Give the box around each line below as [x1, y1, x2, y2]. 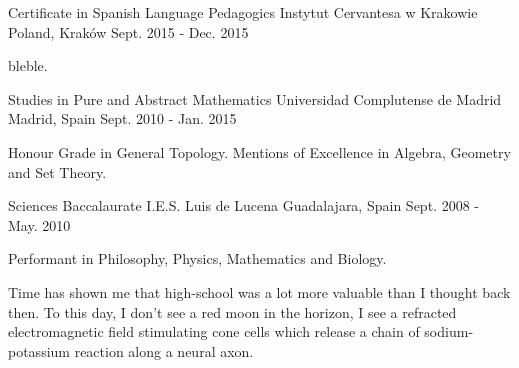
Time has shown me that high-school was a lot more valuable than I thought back [8, 281, 511, 302]
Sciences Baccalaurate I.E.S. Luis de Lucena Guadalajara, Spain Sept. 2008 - [8, 195, 479, 216]
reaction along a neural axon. [74, 340, 254, 361]
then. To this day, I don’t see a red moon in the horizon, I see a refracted [8, 301, 457, 322]
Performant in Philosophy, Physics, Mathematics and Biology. [8, 248, 387, 269]
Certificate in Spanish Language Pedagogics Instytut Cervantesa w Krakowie [8, 2, 478, 22]
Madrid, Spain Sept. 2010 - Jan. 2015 [8, 108, 237, 129]
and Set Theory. [8, 161, 107, 182]
